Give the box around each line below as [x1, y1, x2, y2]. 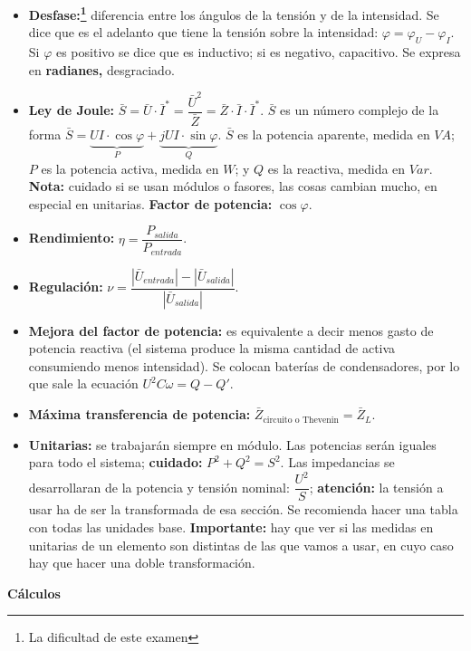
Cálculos [7, 583, 61, 602]
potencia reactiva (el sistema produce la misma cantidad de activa [28, 339, 396, 358]
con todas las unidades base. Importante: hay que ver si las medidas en [28, 518, 434, 536]
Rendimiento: [28, 228, 115, 247]
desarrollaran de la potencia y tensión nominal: [28, 477, 290, 496]
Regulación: [28, 277, 103, 296]
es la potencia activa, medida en [41, 158, 219, 177]
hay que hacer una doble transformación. [28, 553, 255, 572]
